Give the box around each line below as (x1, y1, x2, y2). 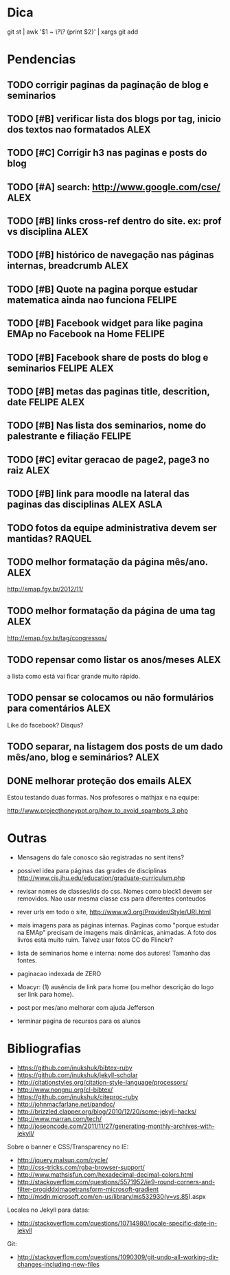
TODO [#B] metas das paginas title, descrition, (7, 386, 210, 398)
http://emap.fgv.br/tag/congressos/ (7, 634, 108, 642)
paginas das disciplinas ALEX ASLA (7, 499, 163, 510)
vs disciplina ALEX (7, 226, 89, 238)
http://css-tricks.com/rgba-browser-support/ (16, 1163, 146, 1171)
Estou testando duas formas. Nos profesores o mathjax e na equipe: (7, 793, 200, 802)
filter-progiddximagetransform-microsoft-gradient (16, 1185, 159, 1193)
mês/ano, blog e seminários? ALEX (7, 752, 160, 763)
